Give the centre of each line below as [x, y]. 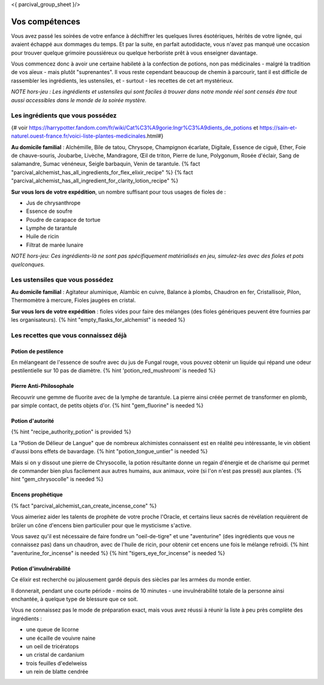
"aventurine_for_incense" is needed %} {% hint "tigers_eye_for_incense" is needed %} [118, 553]
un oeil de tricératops [52, 646]
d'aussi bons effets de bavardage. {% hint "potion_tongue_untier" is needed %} [109, 452]
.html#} [154, 136]
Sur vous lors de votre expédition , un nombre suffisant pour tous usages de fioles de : [118, 192]
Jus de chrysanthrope [53, 203]
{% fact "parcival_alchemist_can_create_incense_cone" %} [84, 506]
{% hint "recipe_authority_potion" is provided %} [71, 432]
